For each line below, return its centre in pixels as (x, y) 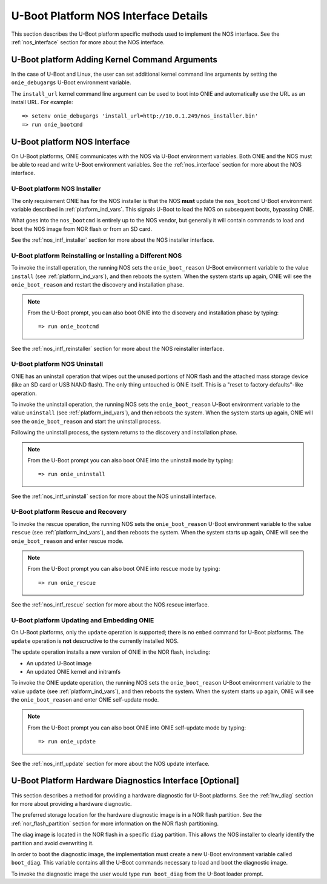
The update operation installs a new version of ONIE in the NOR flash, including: (111, 652)
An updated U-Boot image (59, 663)
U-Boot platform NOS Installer (56, 189)
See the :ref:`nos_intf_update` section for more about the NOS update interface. (111, 763)
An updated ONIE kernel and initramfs (74, 671)
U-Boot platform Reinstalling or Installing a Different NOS (97, 256)
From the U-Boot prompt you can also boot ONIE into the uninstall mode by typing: (130, 460)
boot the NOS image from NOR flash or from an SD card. (82, 229)
